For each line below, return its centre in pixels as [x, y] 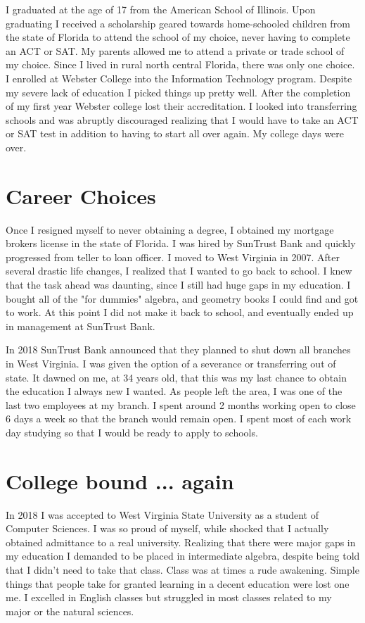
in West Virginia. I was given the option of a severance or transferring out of [171, 363]
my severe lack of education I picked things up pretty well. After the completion [178, 92]
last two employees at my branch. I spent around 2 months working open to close [181, 404]
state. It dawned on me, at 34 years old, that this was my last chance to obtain [176, 377]
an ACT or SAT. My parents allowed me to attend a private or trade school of [175, 50]
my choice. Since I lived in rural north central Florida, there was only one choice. [180, 64]
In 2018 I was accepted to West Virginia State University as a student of [162, 514]
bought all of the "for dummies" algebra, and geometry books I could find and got [182, 298]
